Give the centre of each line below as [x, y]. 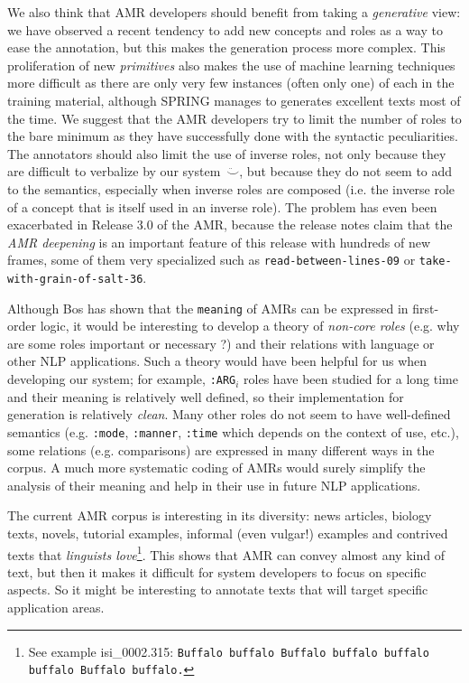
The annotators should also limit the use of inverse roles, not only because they [227, 153]
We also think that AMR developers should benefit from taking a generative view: [234, 12]
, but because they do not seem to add [346, 171]
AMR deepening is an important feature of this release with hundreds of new [219, 242]
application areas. [56, 607]
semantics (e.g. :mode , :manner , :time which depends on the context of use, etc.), [233, 431]
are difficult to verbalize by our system [114, 171]
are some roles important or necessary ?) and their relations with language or [221, 343]
